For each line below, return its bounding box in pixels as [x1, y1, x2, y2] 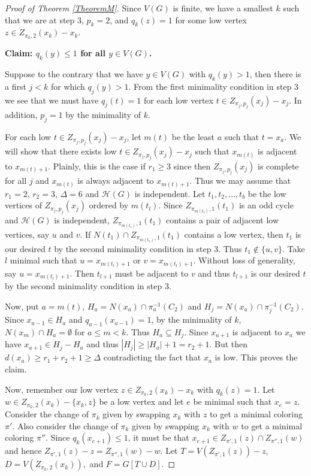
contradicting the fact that [103, 351, 201, 363]
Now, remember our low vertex [5, 383, 119, 395]
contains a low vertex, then [184, 228, 283, 240]
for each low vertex [144, 93, 213, 106]
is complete [258, 159, 299, 172]
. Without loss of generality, [193, 254, 295, 266]
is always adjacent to [77, 174, 154, 187]
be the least [171, 130, 215, 143]
